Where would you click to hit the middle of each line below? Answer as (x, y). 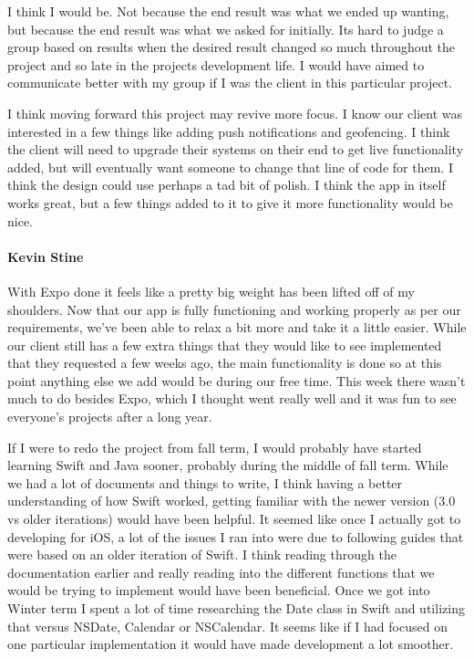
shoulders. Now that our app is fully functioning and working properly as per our (234, 309)
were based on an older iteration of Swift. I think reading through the (202, 554)
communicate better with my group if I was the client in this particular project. (230, 83)
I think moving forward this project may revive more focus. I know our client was (235, 113)
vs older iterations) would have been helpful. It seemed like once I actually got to (234, 519)
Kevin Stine (46, 256)
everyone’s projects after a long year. (110, 417)
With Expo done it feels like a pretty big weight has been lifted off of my (211, 291)
